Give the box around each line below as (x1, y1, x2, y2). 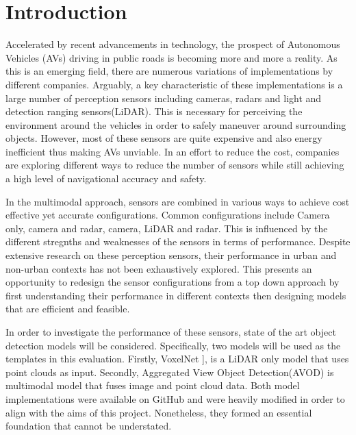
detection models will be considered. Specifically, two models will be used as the (5, 338, 341, 352)
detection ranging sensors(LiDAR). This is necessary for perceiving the (5, 104, 303, 119)
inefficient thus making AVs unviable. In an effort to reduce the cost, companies (5, 144, 340, 158)
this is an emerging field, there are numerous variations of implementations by (5, 64, 333, 78)
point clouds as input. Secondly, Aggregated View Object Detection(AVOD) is (5, 364, 334, 379)
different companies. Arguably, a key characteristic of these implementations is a (5, 77, 343, 91)
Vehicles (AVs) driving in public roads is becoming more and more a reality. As (5, 50, 338, 64)
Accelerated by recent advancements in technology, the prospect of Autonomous (5, 37, 340, 51)
